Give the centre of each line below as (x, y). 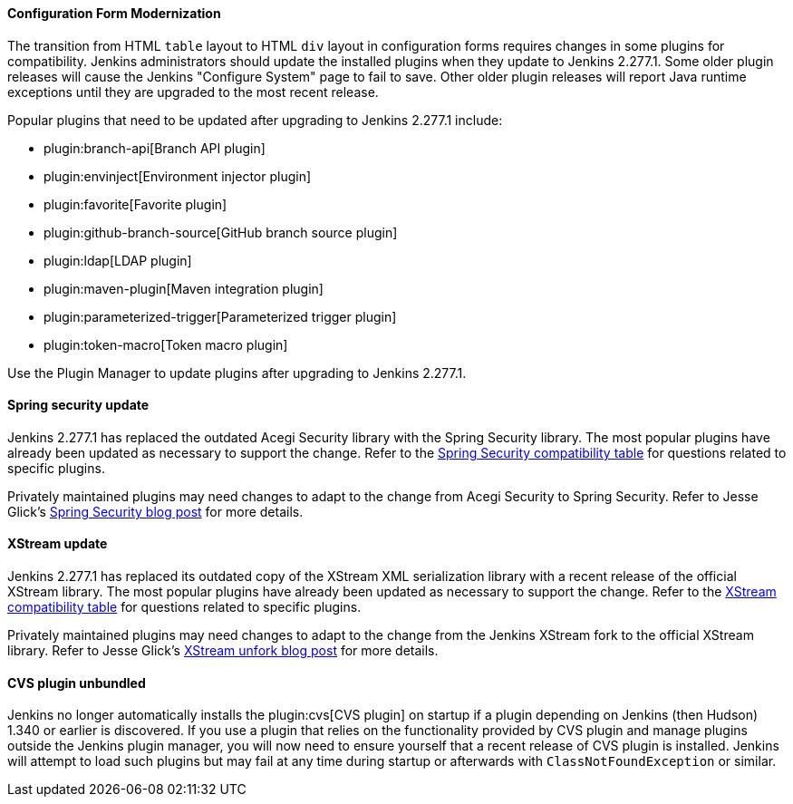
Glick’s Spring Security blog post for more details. (155, 511)
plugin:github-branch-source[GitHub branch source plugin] (221, 232)
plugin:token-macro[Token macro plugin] (166, 344)
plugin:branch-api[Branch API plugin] (155, 148)
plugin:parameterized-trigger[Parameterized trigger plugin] (220, 316)
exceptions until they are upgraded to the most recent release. (193, 92)
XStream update (58, 544)
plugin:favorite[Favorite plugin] (135, 204)
